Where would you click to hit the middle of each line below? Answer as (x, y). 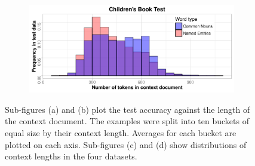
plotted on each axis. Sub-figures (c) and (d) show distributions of (126, 144)
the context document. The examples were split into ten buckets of (127, 121)
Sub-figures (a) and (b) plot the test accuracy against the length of (127, 109)
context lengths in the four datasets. (71, 156)
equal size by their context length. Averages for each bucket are (121, 132)
